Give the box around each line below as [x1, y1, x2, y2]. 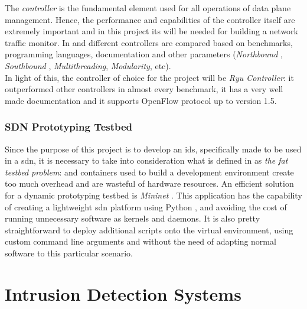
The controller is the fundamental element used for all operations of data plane [5, 2, 291, 14]
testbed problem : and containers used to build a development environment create [5, 165, 294, 178]
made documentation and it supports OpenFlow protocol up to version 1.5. [5, 94, 277, 106]
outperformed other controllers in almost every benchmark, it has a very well [5, 83, 283, 95]
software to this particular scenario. [5, 246, 133, 259]
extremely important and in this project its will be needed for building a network [5, 25, 298, 37]
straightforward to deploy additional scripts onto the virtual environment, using [5, 223, 293, 236]
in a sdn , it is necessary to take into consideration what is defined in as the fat [5, 154, 288, 167]
